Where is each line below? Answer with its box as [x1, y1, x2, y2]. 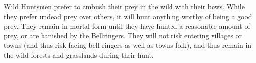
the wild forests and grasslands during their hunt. [4, 49, 154, 60]
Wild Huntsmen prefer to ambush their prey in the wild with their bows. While [4, 1, 245, 11]
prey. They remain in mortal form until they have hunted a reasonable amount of [4, 21, 250, 31]
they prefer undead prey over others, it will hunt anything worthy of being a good [4, 11, 252, 21]
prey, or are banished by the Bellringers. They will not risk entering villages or [4, 30, 242, 40]
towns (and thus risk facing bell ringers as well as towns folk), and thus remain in [4, 40, 252, 50]
